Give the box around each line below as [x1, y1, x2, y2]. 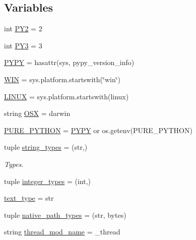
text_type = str [4, 193, 54, 203]
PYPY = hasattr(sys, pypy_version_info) [4, 57, 135, 68]
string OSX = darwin [4, 108, 71, 118]
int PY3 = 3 [4, 40, 42, 50]
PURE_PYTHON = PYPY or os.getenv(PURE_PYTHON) [4, 125, 192, 135]
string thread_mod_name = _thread [4, 226, 120, 237]
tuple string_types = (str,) [4, 142, 88, 152]
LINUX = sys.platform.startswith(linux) [4, 91, 129, 101]
